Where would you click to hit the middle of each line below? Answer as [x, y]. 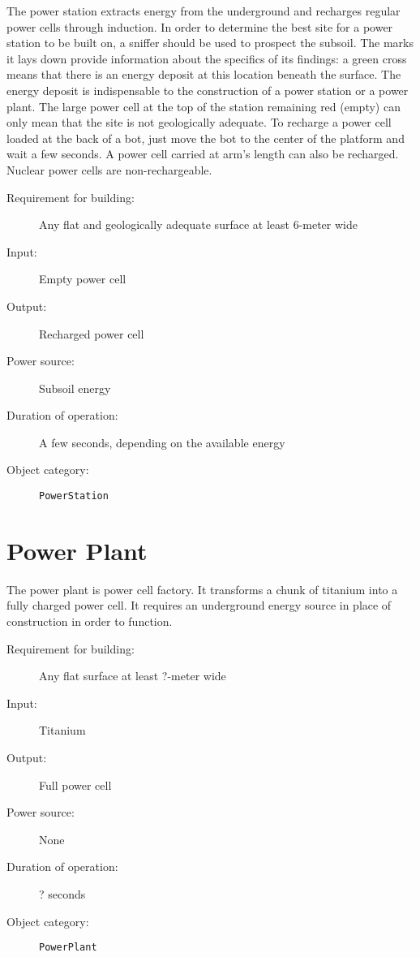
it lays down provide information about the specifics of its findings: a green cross [207, 58]
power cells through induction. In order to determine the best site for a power [200, 26]
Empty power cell [83, 279]
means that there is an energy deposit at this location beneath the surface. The [204, 74]
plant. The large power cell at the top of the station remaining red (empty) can [204, 106]
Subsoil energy [75, 388]
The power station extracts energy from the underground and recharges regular [204, 11]
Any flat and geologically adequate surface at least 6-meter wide [198, 224]
